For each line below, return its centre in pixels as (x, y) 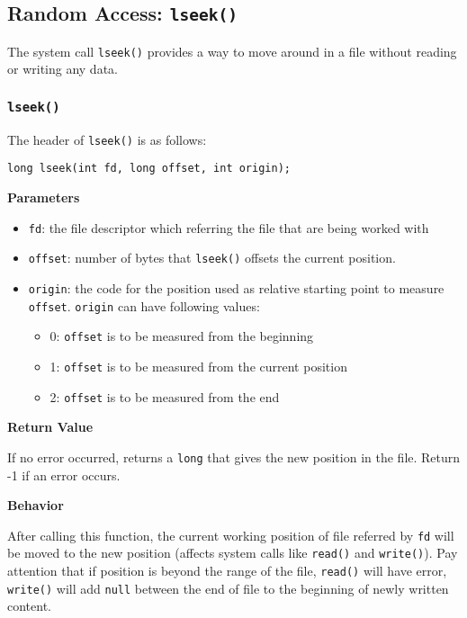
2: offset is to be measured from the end (165, 396)
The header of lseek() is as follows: (107, 139)
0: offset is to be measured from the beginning (182, 336)
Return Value (50, 427)
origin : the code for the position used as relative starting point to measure (236, 288)
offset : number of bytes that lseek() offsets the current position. (212, 258)
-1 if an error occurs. (64, 475)
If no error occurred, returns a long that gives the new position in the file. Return (234, 457)
